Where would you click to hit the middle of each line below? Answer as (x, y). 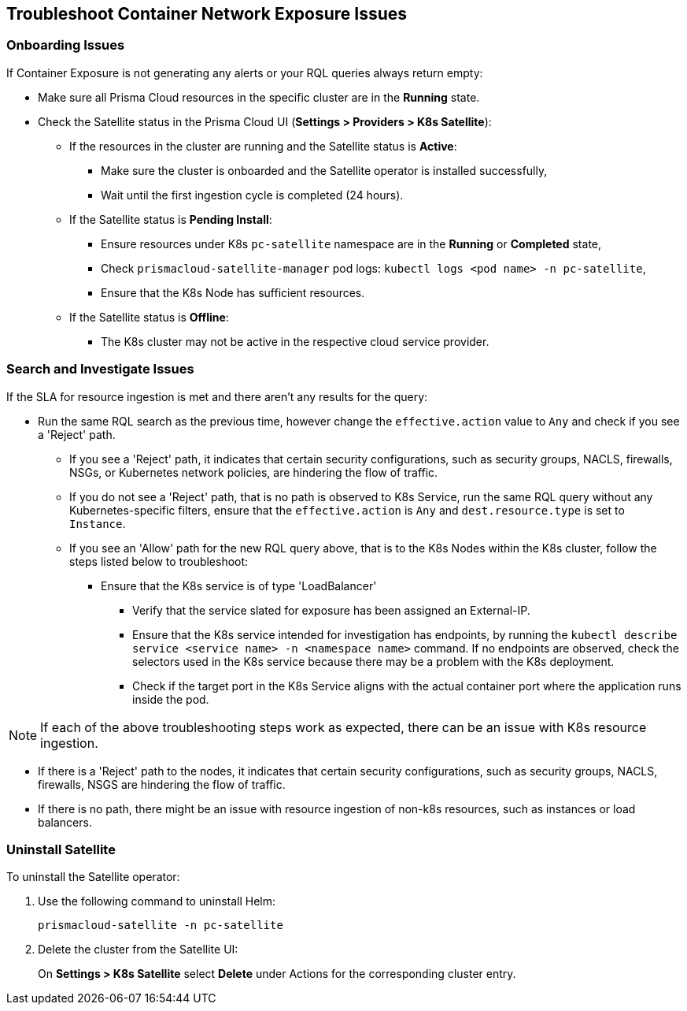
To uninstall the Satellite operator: (93, 877)
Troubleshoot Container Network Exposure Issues (207, 14)
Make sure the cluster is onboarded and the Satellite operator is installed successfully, (324, 170)
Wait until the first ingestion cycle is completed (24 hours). (252, 195)
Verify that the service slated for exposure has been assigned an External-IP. (331, 610)
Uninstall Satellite (61, 849)
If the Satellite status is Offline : (149, 317)
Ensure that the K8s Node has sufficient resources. (233, 292)
